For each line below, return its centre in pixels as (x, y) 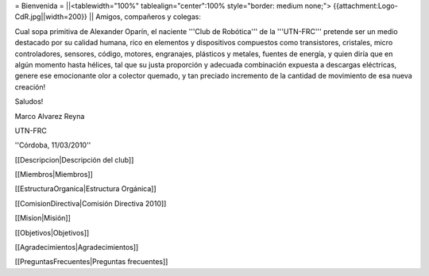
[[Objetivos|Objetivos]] (52, 232)
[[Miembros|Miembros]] (54, 174)
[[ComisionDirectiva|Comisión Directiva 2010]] (91, 203)
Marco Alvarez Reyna (50, 116)
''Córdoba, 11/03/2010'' (53, 145)
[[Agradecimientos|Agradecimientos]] (77, 247)
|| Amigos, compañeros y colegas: (145, 17)
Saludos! (29, 102)
